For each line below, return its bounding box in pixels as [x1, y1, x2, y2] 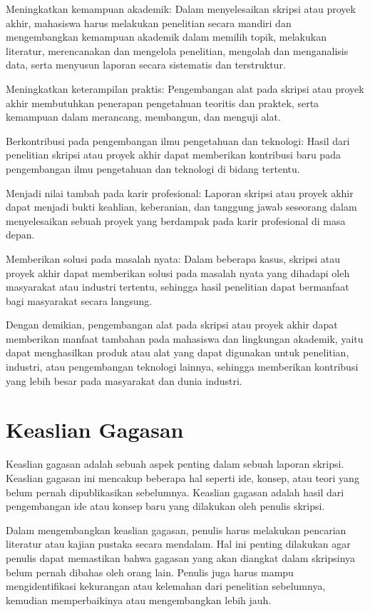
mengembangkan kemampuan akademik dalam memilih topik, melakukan [6, 29, 327, 44]
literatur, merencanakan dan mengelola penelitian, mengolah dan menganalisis [6, 43, 349, 58]
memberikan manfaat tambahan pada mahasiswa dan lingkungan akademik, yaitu [6, 331, 364, 346]
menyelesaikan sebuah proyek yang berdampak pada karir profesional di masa [6, 213, 346, 228]
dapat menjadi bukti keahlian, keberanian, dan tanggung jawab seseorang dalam [6, 199, 357, 214]
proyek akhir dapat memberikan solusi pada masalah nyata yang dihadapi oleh [6, 265, 350, 280]
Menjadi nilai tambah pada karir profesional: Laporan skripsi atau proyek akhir [6, 185, 354, 200]
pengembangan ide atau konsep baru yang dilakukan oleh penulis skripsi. [6, 498, 325, 513]
